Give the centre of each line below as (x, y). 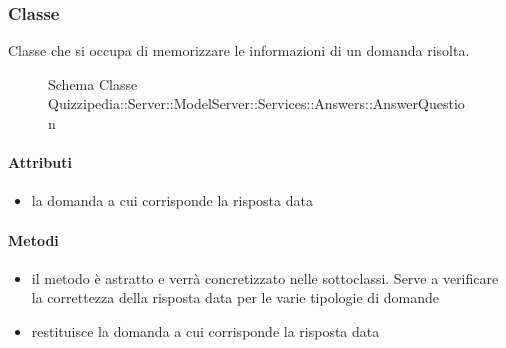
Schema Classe (93, 83)
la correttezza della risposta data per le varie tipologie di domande (235, 297)
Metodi (33, 239)
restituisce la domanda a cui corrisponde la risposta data (205, 330)
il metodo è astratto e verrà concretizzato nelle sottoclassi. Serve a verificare (265, 277)
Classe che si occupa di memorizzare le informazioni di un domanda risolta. (239, 50)
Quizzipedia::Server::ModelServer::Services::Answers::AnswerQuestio (256, 103)
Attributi (40, 162)
